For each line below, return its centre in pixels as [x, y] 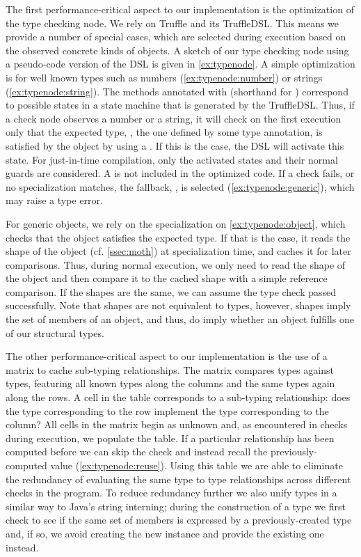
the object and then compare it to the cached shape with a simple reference [167, 278]
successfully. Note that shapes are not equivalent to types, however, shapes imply [178, 305]
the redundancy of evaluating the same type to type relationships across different [178, 479]
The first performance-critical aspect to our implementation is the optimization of [180, 9]
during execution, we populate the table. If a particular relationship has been [170, 438]
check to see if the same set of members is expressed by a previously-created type [179, 520]
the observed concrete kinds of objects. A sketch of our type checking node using [177, 50]
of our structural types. [55, 332]
